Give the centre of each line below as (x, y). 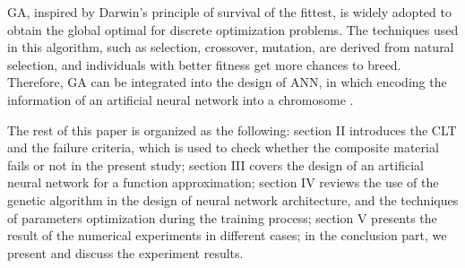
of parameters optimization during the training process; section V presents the (222, 217)
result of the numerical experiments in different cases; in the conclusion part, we (227, 235)
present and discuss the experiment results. (125, 252)
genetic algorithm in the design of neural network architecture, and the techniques (233, 199)
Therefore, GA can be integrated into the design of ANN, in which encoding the (227, 82)
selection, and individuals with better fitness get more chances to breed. (204, 64)
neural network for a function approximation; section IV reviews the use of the (223, 182)
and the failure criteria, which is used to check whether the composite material (223, 147)
